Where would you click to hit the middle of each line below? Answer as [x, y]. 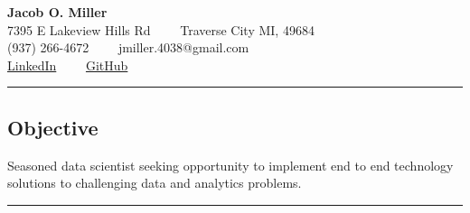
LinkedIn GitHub [68, 65]
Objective [53, 127]
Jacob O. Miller [57, 12]
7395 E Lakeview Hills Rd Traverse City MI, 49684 [161, 29]
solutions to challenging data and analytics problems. [155, 183]
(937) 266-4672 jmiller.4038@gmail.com [128, 47]
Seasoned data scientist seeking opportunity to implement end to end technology [230, 165]
